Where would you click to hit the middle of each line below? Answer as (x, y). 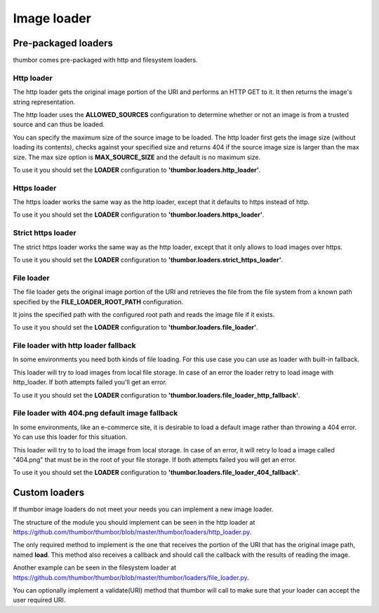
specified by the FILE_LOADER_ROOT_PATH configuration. (98, 302)
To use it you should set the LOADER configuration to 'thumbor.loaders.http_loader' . (137, 170)
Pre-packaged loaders (63, 43)
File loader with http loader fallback (74, 346)
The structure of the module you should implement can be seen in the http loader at (134, 522)
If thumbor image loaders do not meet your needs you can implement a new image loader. (143, 509)
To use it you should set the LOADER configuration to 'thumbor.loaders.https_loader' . (139, 215)
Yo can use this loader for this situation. (70, 437)
